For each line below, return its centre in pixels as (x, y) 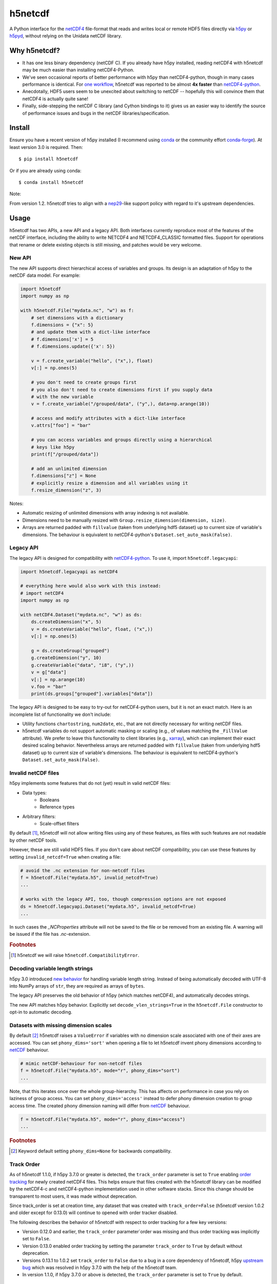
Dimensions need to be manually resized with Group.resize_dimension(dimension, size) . (124, 520)
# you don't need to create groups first (84, 382)
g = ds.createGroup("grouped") (70, 650)
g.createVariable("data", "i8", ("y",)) (83, 665)
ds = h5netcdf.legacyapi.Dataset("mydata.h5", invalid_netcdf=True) (108, 906)
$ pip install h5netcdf (48, 159)
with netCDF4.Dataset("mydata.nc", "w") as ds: (81, 615)
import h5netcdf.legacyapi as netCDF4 (69, 572)
